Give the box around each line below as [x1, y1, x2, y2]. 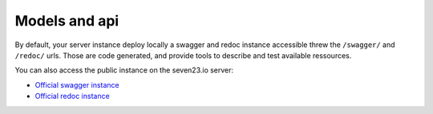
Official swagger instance [34, 80, 119, 89]
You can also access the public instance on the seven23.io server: [14, 65, 234, 75]
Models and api [14, 12, 119, 29]
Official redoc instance [34, 92, 110, 101]
